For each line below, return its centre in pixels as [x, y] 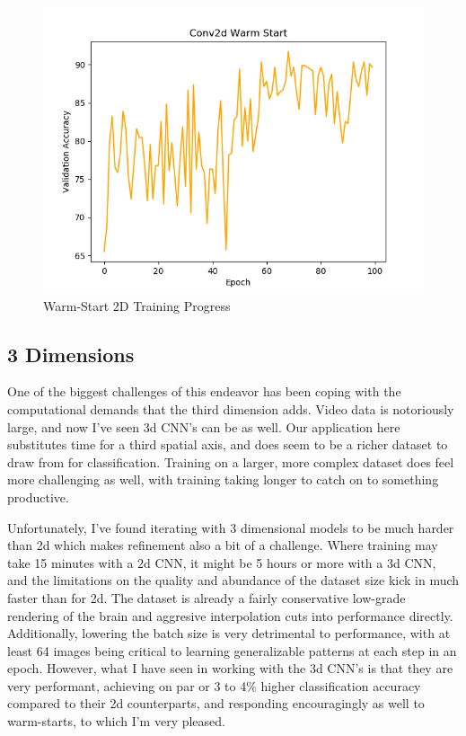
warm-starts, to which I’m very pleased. [116, 721]
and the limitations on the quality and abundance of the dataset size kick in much [233, 580]
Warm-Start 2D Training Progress [137, 305]
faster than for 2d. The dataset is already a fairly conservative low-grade [207, 597]
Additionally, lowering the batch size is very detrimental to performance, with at [229, 633]
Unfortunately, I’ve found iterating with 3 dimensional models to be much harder [231, 527]
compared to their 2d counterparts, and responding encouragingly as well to [216, 703]
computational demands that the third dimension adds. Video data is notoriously [231, 408]
